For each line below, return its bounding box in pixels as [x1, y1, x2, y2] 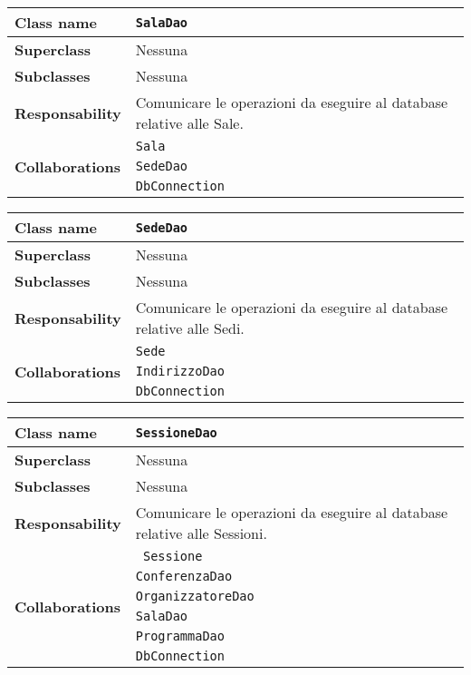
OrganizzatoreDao [135, 589, 255, 603]
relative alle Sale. [135, 112, 244, 133]
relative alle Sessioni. [135, 523, 267, 543]
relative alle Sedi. [135, 318, 245, 338]
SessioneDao [135, 425, 217, 440]
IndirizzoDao [135, 364, 225, 378]
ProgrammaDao [135, 629, 225, 643]
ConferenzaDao [135, 569, 233, 583]
